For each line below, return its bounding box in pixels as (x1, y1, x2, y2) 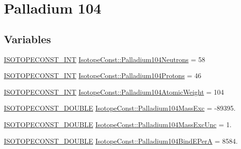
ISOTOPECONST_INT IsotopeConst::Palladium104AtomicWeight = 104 (4, 86, 224, 97)
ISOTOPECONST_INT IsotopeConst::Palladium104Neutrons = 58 (4, 54, 206, 64)
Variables (4, 31, 51, 46)
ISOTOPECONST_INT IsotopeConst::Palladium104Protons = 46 (4, 70, 202, 81)
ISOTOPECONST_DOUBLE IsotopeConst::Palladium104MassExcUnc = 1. (4, 119, 232, 129)
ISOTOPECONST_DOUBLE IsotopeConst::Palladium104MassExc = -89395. (4, 103, 236, 113)
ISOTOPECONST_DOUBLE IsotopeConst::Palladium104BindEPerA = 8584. (4, 135, 238, 146)
